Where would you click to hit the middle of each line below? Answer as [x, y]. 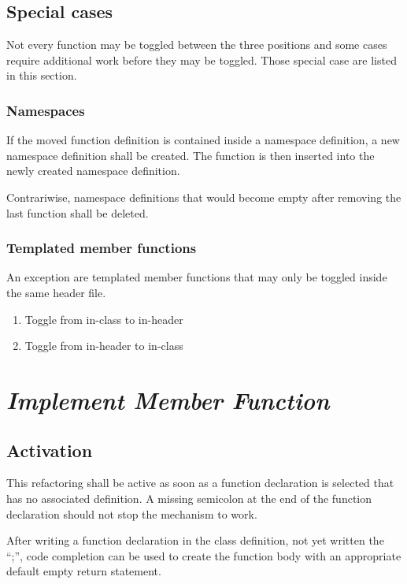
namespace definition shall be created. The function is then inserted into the [191, 155]
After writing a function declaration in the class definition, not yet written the [195, 540]
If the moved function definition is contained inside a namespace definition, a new [203, 140]
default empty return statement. [84, 571]
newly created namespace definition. [93, 171]
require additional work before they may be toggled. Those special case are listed [202, 60]
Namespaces [46, 110]
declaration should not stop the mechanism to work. [132, 513]
